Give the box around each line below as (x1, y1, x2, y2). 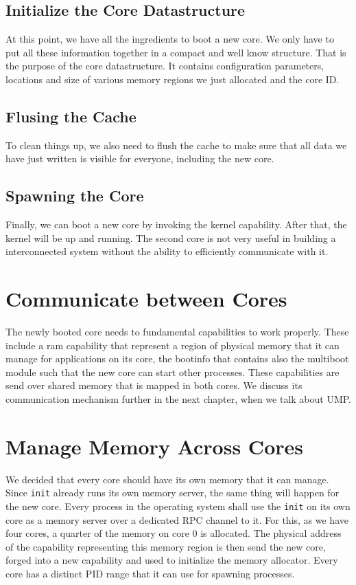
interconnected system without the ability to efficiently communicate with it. (5, 244, 329, 258)
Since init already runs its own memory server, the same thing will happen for (5, 485, 340, 500)
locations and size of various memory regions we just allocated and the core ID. (5, 71, 340, 86)
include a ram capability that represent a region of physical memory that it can (5, 338, 340, 352)
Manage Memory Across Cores (5, 432, 303, 460)
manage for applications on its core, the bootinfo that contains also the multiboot (5, 351, 349, 366)
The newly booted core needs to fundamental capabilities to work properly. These (5, 324, 349, 339)
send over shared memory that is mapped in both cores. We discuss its (5, 378, 302, 393)
